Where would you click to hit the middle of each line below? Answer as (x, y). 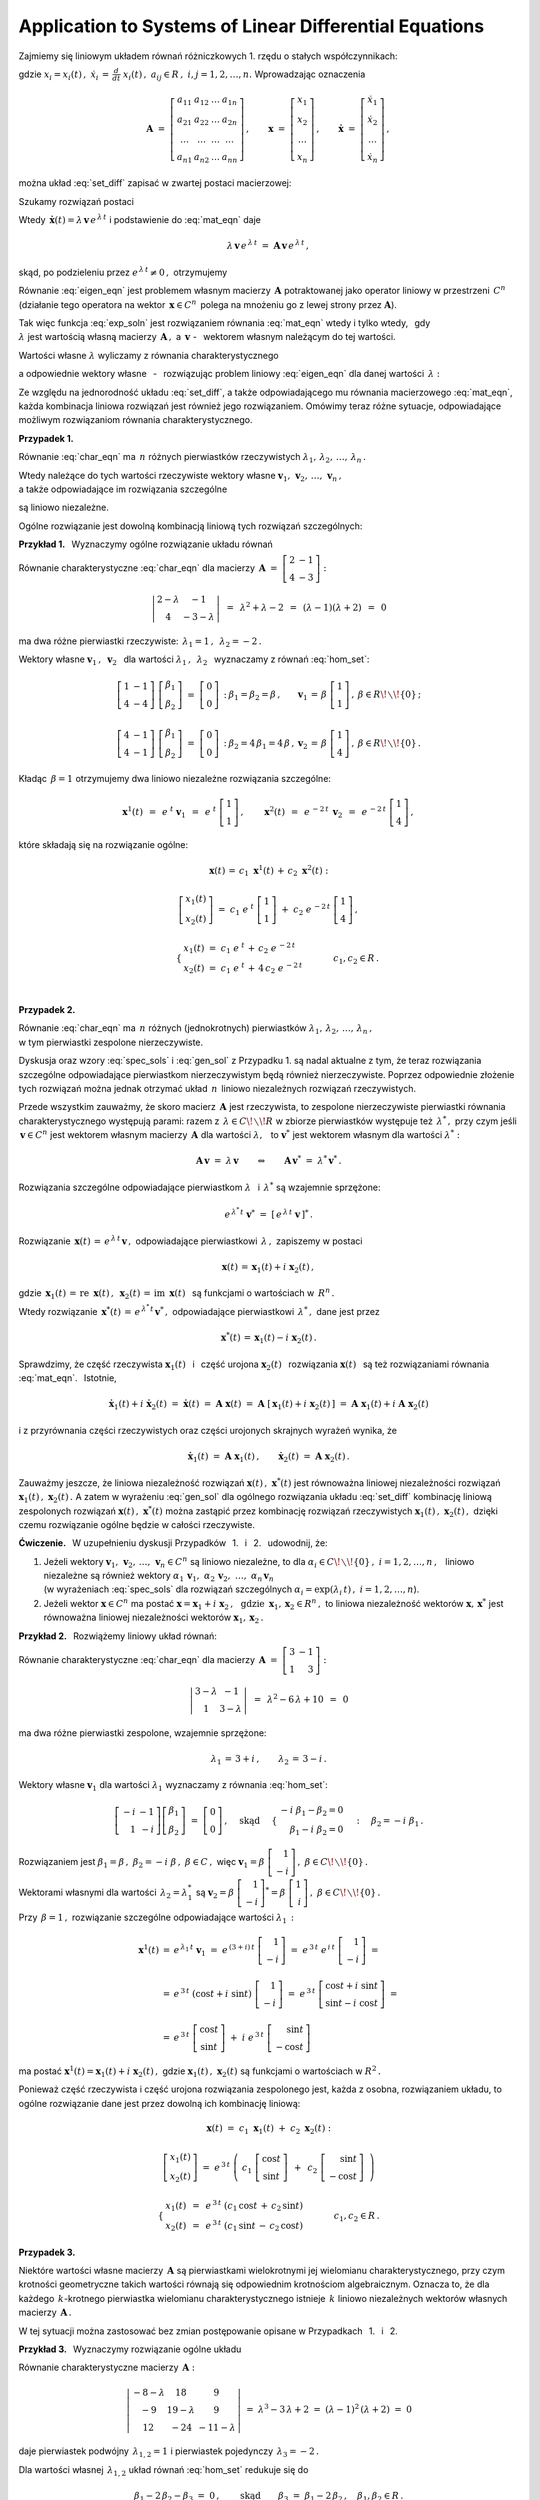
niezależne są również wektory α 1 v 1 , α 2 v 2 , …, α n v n (159, 1577)
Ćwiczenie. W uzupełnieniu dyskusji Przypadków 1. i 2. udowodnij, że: (173, 1543)
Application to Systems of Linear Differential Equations (251, 26)
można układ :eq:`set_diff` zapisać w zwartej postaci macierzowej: (155, 183)
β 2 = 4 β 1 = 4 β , (261, 744)
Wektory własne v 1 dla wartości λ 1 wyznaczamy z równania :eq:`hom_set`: (173, 1786)
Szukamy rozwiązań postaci (76, 201)
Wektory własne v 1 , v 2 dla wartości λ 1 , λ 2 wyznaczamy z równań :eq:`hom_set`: (194, 660)
